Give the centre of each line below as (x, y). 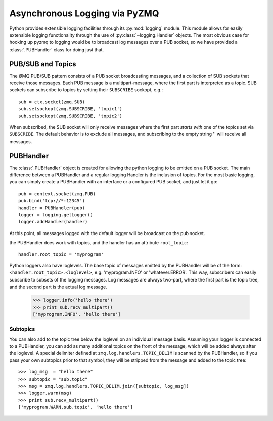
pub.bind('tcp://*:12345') (52, 201)
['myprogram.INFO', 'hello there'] (77, 314)
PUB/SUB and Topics (43, 64)
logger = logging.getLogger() (56, 215)
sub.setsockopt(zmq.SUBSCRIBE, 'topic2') (70, 116)
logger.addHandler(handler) (53, 222)
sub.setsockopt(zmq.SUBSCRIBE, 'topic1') (70, 109)
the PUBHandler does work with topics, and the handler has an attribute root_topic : (99, 243)
